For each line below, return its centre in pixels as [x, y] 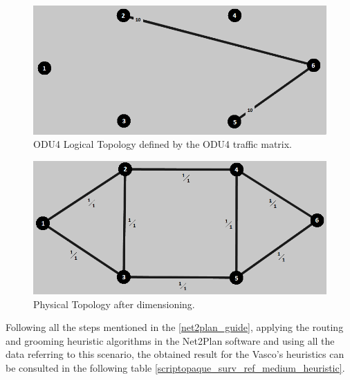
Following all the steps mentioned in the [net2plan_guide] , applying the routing [175, 327]
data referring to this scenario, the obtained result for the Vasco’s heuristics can [175, 354]
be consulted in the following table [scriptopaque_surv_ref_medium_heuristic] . [175, 367]
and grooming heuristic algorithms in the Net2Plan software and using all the [170, 340]
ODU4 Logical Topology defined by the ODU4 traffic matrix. [163, 144]
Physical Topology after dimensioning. [114, 304]
